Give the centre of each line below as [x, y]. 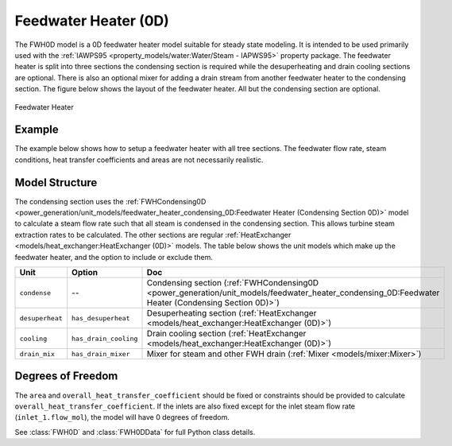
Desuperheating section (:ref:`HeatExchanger [232, 313]
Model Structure [56, 182]
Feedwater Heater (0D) [92, 21]
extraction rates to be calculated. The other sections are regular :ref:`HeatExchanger [153, 235]
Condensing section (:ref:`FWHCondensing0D [233, 283]
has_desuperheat [101, 318]
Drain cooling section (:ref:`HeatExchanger [226, 334]
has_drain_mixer [101, 354]
